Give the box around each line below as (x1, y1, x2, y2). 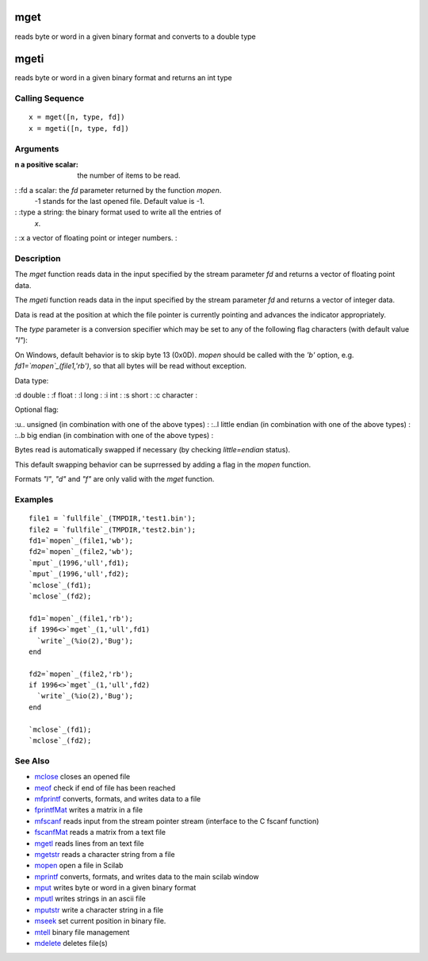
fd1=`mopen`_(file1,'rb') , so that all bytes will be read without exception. (14, 361, 247, 371)
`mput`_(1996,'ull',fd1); (29, 558, 130, 567)
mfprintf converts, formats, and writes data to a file (34, 794, 201, 803)
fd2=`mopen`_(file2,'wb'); (29, 548, 134, 556)
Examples (14, 494, 54, 505)
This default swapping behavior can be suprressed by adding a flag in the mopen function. (14, 459, 311, 469)
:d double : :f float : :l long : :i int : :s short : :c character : (14, 390, 198, 400)
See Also (14, 755, 50, 766)
